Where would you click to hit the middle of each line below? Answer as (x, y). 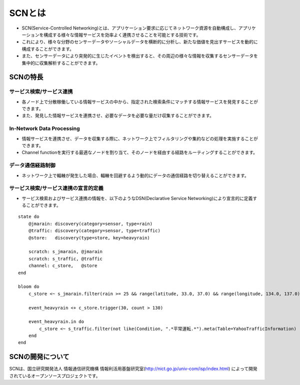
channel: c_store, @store (63, 266)
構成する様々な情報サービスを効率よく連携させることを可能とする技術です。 (122, 34)
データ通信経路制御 (32, 165)
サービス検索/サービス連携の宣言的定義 (56, 188)
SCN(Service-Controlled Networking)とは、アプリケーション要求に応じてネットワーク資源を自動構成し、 (130, 28)
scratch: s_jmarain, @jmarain (65, 252)
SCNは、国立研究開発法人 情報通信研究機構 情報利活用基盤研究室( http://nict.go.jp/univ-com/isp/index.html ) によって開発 (133, 369)
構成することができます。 (48, 49)
